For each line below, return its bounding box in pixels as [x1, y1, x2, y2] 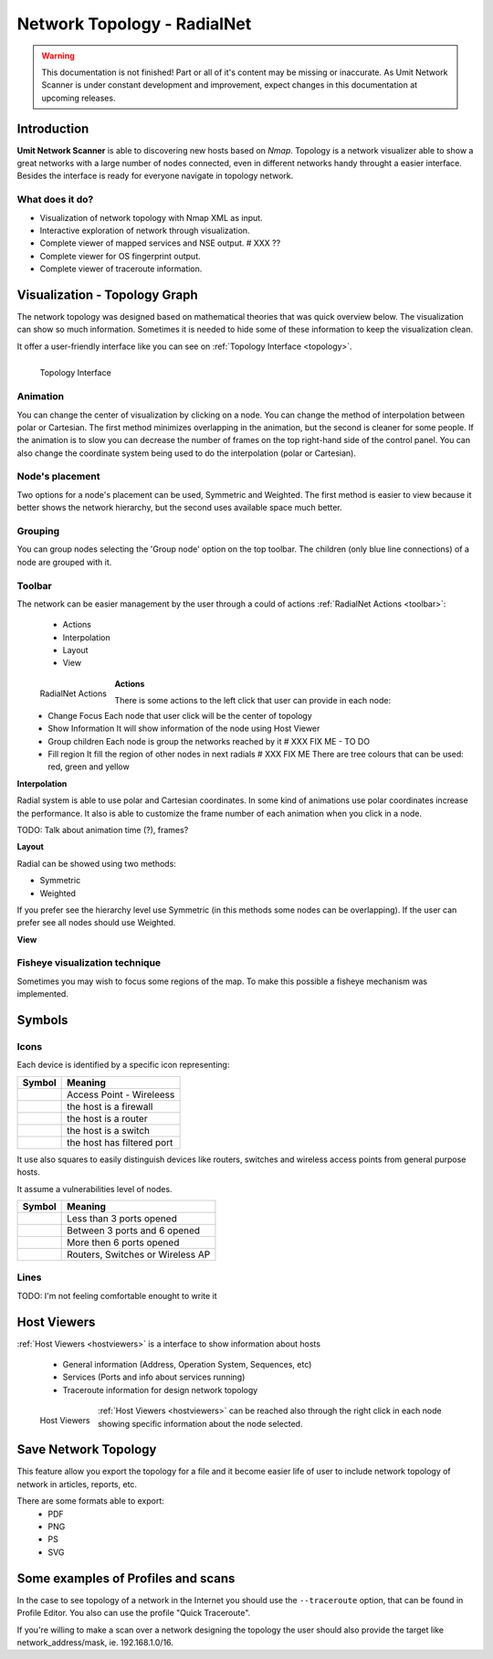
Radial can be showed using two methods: [16, 858, 177, 869]
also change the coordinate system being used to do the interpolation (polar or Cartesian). [16, 448, 356, 459]
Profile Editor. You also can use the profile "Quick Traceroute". [16, 1608, 251, 1619]
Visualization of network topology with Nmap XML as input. [39, 212, 264, 223]
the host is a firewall [67, 1100, 153, 1113]
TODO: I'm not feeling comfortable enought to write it [16, 1290, 218, 1301]
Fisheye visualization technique [16, 956, 162, 969]
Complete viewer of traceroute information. [39, 263, 203, 274]
